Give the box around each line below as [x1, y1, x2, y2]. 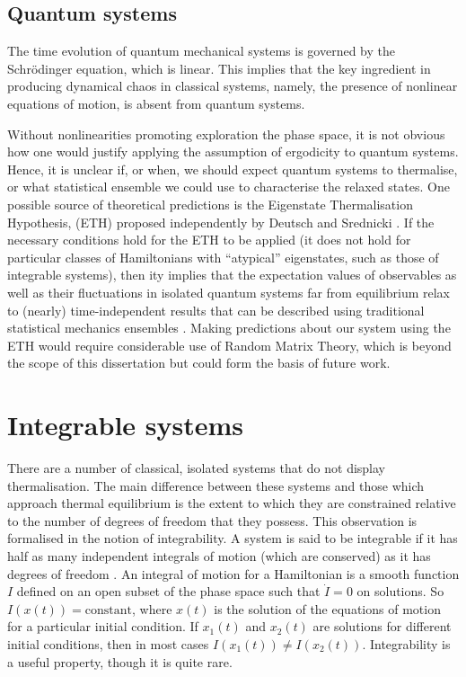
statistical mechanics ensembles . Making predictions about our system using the [7, 318, 451, 337]
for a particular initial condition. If [7, 617, 198, 636]
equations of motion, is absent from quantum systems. [7, 94, 305, 112]
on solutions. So [356, 582, 444, 601]
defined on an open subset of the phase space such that [16, 582, 321, 601]
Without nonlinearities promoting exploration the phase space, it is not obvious [7, 124, 445, 143]
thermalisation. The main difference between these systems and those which [7, 476, 425, 494]
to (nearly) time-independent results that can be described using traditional [7, 300, 425, 319]
